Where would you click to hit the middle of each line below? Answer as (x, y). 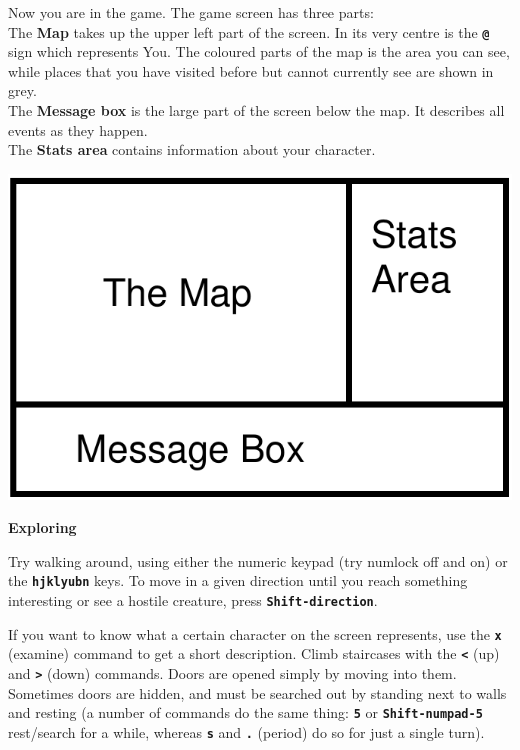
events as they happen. (78, 129)
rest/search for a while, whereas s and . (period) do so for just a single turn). (246, 732)
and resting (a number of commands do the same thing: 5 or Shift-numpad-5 (245, 712)
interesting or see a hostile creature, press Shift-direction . (193, 600)
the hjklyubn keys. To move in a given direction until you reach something (238, 580)
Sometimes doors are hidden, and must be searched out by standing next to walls (257, 692)
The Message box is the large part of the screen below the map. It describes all (256, 110)
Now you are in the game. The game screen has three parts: (191, 12)
